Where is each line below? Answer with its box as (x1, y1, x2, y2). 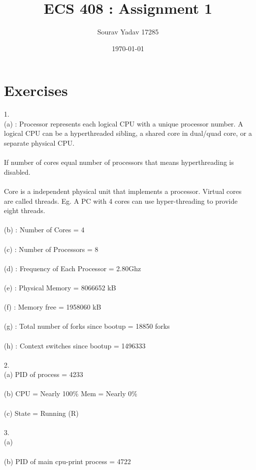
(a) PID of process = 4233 (4, 369, 83, 379)
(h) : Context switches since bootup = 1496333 (4, 340, 146, 350)
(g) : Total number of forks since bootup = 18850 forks (4, 321, 170, 331)
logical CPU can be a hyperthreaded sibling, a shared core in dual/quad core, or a (4, 128, 252, 138)
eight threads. (4, 205, 45, 216)
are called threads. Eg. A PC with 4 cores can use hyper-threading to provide (4, 195, 238, 206)
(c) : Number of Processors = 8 (4, 244, 98, 254)
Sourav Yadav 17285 (97, 27, 159, 37)
